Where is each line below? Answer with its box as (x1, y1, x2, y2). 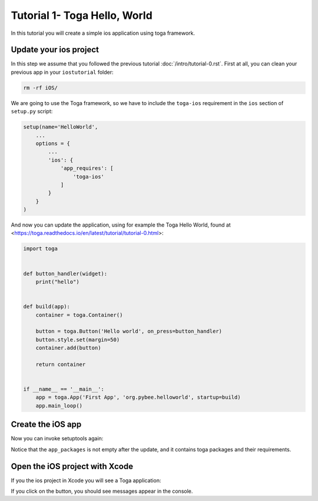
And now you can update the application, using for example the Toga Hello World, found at (11, 221, 231, 228)
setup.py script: (11, 108, 53, 115)
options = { (35, 140, 71, 147)
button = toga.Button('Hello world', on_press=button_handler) (35, 328, 223, 335)
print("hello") (35, 279, 79, 286)
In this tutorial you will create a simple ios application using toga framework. (11, 30, 196, 37)
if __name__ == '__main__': (23, 386, 104, 392)
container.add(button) (35, 345, 101, 351)
